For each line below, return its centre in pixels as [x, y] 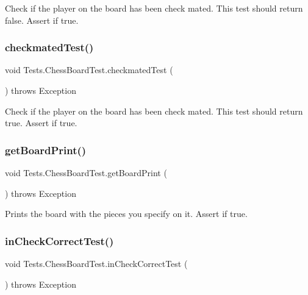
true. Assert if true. [41, 123]
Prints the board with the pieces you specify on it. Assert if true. [126, 214]
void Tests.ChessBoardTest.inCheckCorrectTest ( [96, 263]
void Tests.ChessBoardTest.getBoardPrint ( [86, 172]
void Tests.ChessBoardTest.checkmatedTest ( [89, 70]
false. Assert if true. [42, 20]
